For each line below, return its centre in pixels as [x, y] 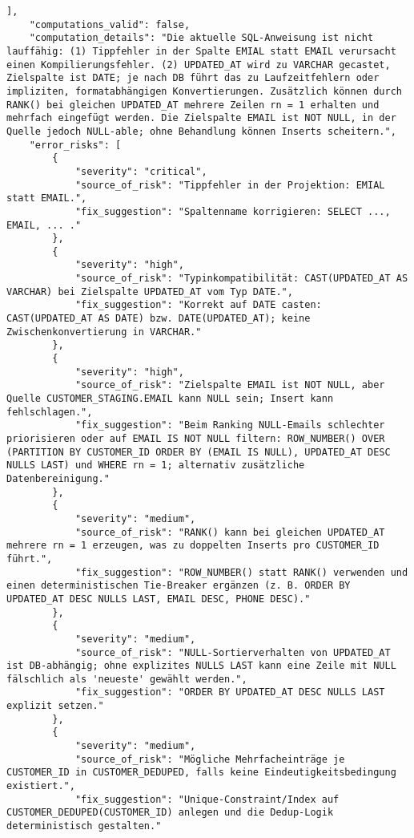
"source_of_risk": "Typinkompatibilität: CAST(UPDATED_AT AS [241, 279]
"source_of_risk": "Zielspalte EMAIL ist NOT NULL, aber [230, 385]
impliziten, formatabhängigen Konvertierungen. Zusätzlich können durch [204, 91]
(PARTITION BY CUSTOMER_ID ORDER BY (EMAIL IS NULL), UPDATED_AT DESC [199, 452]
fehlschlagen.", [50, 412]
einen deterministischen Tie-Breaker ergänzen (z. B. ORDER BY [179, 586]
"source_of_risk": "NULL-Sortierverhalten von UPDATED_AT [233, 652]
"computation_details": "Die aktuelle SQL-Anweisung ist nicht [201, 38]
